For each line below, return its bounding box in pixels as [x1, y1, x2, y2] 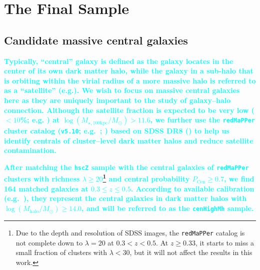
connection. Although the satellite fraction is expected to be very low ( [4, 104, 255, 115]
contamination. [4, 145, 56, 155]
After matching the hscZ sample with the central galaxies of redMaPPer [4, 161, 249, 172]
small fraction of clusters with [15, 247, 107, 257]
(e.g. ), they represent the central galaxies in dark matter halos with [4, 193, 247, 203]
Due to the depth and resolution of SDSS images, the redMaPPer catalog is [15, 227, 245, 238]
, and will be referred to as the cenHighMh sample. [81, 203, 254, 213]
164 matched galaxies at [4, 183, 88, 193]
